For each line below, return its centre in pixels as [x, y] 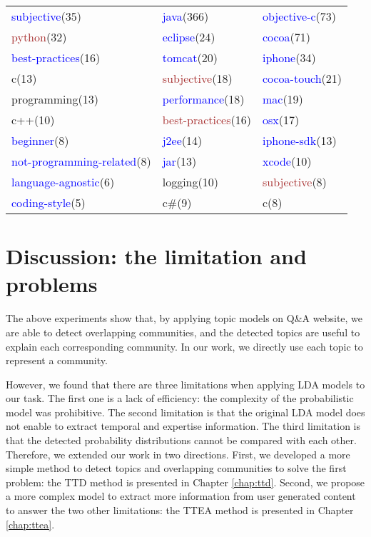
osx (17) [281, 120]
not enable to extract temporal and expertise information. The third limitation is [183, 426]
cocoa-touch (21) [302, 78]
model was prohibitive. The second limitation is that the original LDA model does [185, 412]
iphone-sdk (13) [299, 140]
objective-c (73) [299, 16]
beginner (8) [40, 140]
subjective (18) [197, 78]
